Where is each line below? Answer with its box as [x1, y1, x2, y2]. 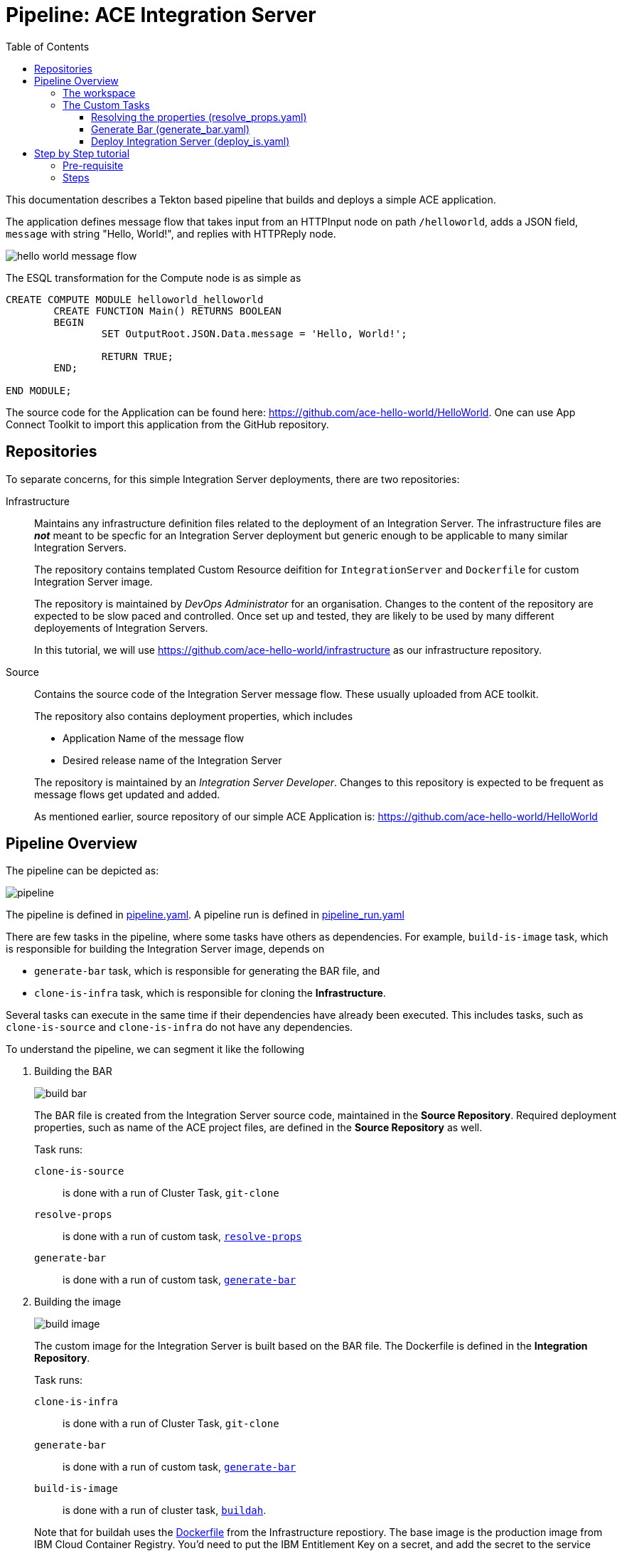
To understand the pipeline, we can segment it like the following [6, 1043, 305, 1056]
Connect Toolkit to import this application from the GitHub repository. [6, 418, 329, 430]
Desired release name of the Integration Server [63, 753, 282, 766]
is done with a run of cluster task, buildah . [63, 1504, 267, 1517]
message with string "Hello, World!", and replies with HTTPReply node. [6, 227, 336, 240]
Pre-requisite [63, 159, 124, 171]
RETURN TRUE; [101, 350, 174, 362]
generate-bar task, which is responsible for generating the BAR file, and [34, 965, 380, 978]
